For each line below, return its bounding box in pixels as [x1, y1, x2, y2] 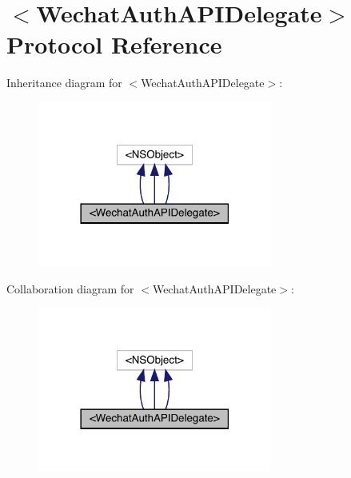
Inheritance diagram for [6, 74, 122, 91]
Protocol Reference [6, 28, 222, 61]
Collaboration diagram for [6, 280, 134, 297]
